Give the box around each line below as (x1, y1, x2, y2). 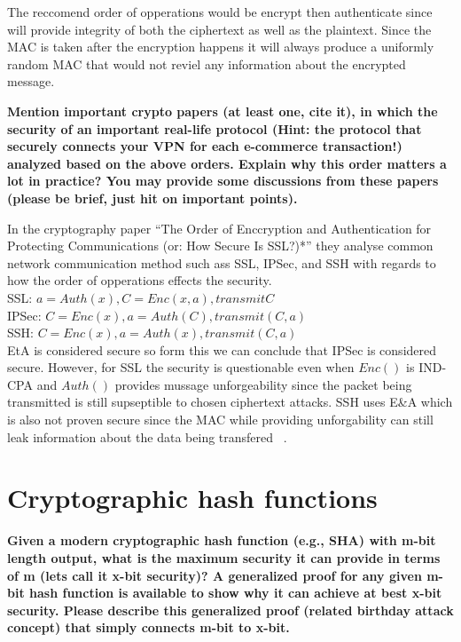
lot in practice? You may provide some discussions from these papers (7, 171, 439, 190)
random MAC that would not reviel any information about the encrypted (7, 54, 406, 73)
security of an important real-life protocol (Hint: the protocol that (7, 119, 422, 138)
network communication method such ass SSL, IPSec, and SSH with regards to (7, 253, 436, 272)
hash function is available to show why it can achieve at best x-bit (29, 583, 442, 602)
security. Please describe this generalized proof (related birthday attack (7, 600, 454, 619)
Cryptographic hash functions (7, 480, 378, 516)
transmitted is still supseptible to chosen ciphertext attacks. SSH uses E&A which (7, 392, 453, 411)
